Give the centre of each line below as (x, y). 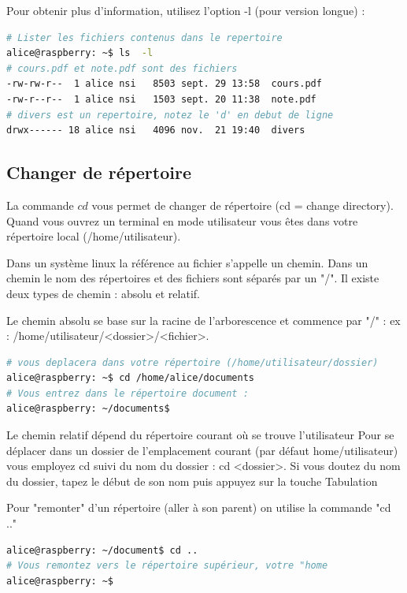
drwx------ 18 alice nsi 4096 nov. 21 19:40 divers (156, 131)
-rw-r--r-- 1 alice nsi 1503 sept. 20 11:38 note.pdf (161, 99)
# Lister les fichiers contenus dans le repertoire (144, 37)
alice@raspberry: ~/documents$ (88, 409)
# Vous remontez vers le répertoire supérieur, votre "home (167, 566)
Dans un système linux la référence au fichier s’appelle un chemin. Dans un (187, 262)
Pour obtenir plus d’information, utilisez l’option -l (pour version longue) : (186, 10)
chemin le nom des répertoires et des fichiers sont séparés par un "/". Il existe (193, 278)
